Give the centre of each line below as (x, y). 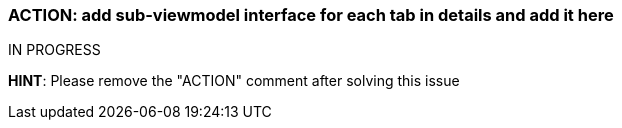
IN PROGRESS (54, 50)
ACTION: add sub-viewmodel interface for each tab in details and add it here (311, 15)
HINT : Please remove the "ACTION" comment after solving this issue (234, 81)
